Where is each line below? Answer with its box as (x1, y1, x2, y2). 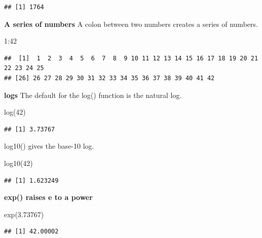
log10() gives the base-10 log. (4, 141, 94, 151)
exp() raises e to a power (4, 192, 93, 202)
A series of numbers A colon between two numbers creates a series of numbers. (4, 18, 258, 29)
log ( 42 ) (4, 107, 26, 117)
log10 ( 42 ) (4, 157, 33, 168)
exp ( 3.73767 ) (4, 209, 44, 219)
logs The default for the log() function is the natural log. (4, 89, 182, 100)
